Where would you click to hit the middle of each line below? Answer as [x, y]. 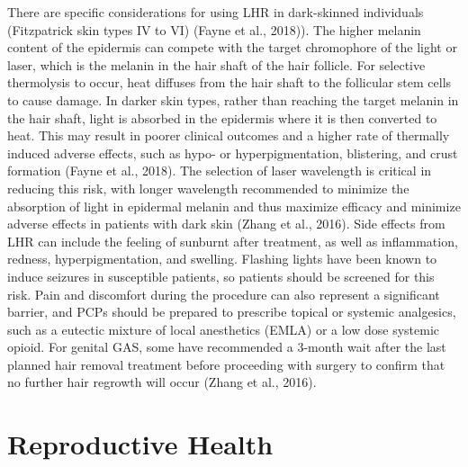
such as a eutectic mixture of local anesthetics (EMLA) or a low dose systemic [224, 329]
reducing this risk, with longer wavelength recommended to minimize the [208, 188]
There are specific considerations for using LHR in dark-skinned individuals [216, 12]
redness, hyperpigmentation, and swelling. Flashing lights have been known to [222, 259]
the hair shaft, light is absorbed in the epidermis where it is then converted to [222, 117]
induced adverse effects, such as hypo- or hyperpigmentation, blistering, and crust [233, 153]
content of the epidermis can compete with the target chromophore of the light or [232, 47]
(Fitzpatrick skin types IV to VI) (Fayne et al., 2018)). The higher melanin [214, 29]
